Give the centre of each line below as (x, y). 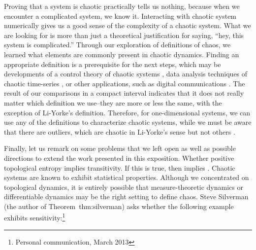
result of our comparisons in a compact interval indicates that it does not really (124, 93)
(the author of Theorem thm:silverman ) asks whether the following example (119, 206)
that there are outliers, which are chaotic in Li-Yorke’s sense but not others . (120, 131)
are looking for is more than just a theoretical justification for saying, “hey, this (124, 35)
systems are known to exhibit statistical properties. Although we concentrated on (127, 177)
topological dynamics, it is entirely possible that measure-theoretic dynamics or (124, 187)
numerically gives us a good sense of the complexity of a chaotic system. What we (128, 25)
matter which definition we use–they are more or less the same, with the (113, 102)
